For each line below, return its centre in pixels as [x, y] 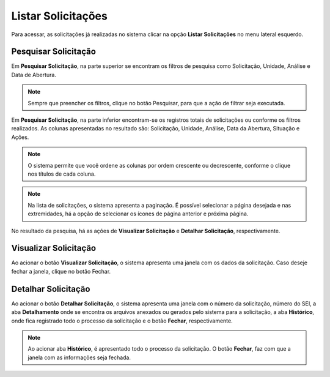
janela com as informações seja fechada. [79, 357]
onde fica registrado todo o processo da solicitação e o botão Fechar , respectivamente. [122, 321]
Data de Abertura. [34, 75]
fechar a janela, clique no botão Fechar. [61, 271]
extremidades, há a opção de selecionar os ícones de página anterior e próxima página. [138, 214]
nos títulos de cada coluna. [62, 174]
